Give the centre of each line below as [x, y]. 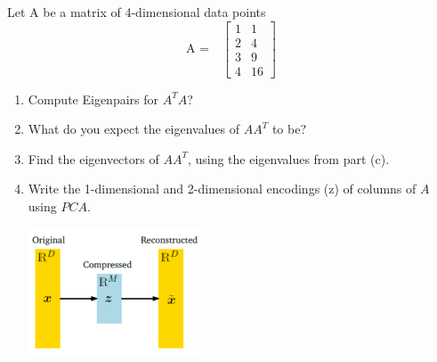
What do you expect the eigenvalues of [134, 129]
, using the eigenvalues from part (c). [288, 158]
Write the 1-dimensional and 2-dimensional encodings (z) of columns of [222, 189]
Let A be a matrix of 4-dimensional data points [137, 11]
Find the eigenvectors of [93, 158]
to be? [289, 129]
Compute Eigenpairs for [93, 99]
